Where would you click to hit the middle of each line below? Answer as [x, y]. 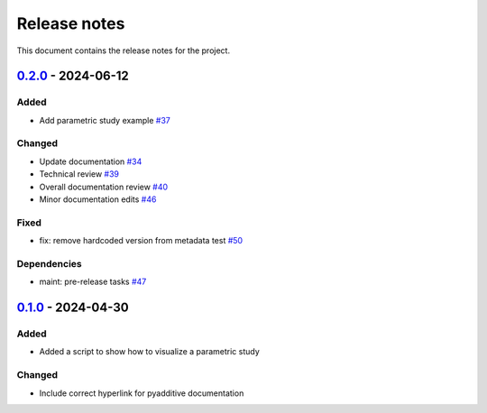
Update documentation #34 [91, 161]
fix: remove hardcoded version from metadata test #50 [141, 241]
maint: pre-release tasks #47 [93, 282]
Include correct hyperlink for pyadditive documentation [142, 393]
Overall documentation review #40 [104, 187]
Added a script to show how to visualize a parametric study [150, 352]
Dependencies [50, 263]
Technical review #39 [79, 174]
